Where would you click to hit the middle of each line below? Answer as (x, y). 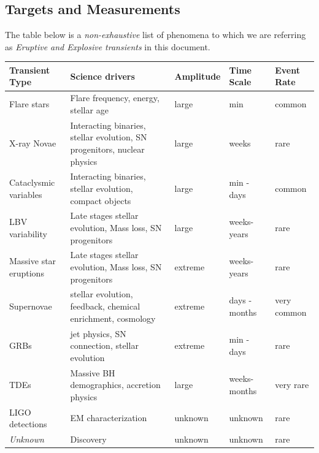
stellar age (89, 109)
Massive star (33, 261)
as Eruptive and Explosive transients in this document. (108, 46)
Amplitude (198, 76)
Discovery (88, 439)
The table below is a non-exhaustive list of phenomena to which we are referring (156, 35)
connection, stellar (104, 345)
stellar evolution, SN (109, 137)
